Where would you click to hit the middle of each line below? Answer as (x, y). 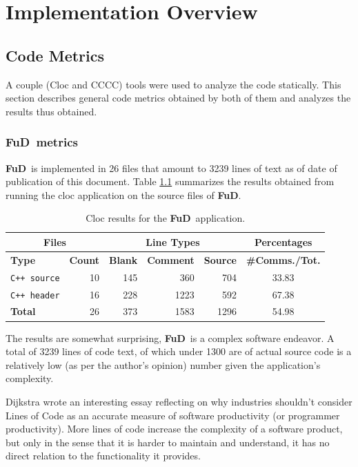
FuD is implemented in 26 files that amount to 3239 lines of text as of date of (171, 168)
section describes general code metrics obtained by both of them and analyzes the (178, 98)
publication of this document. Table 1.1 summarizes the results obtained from (170, 181)
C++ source (35, 278)
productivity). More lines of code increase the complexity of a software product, (174, 429)
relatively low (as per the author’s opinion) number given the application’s (163, 364)
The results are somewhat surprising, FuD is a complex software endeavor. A (170, 337)
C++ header (35, 295)
